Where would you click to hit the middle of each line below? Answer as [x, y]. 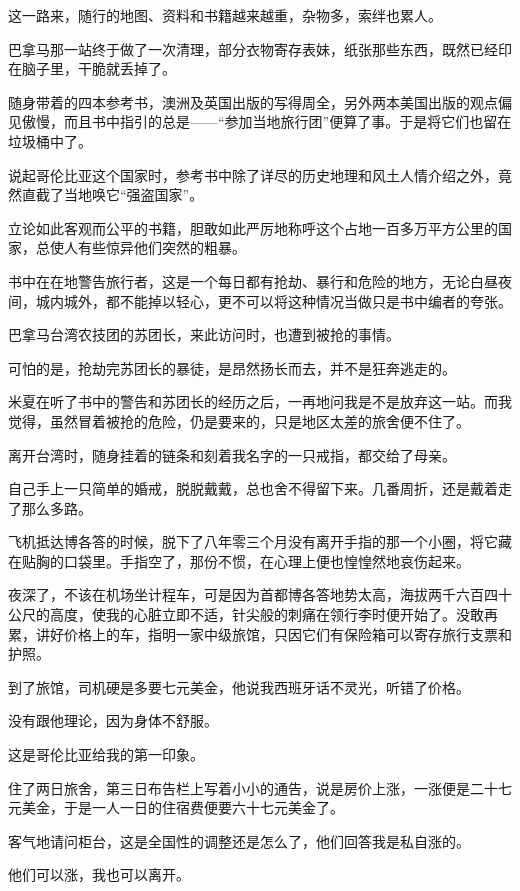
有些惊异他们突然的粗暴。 [161, 247]
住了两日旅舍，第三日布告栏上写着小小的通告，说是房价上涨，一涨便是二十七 [260, 787]
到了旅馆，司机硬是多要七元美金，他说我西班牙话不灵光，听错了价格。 [239, 686]
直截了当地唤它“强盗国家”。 [112, 194]
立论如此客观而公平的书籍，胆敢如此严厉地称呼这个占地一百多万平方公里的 [253, 227]
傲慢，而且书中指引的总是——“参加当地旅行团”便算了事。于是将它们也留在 [266, 121]
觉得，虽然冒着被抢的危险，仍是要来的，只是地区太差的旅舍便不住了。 [239, 420]
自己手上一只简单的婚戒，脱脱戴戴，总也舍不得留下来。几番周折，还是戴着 [253, 488]
